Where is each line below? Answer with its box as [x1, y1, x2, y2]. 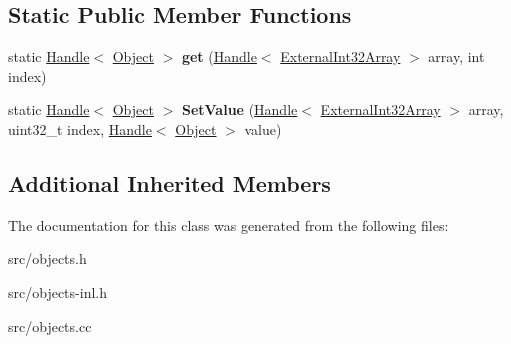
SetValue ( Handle [181, 99, 298, 120]
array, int [428, 46, 485, 67]
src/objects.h [8, 248, 87, 269]
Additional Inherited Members [8, 167, 331, 198]
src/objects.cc [8, 315, 92, 336]
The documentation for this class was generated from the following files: [8, 214, 449, 235]
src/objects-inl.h [8, 281, 107, 302]
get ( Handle [181, 46, 257, 67]
